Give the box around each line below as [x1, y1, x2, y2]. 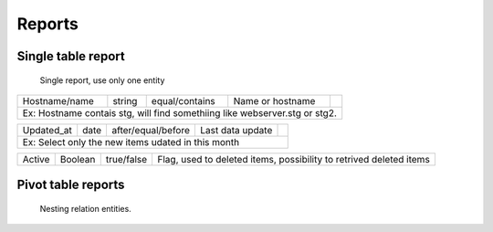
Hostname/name [22, 94, 95, 107]
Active [22, 153, 50, 165]
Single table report [16, 48, 125, 64]
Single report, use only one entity [39, 74, 165, 86]
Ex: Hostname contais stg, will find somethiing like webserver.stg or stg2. [22, 106, 338, 119]
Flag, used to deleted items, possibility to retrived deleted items [157, 153, 431, 165]
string [112, 94, 138, 107]
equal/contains [151, 94, 216, 107]
